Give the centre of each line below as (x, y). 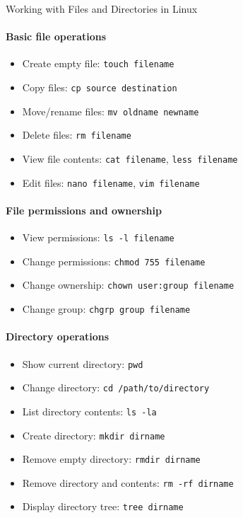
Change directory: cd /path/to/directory (116, 387)
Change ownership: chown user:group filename (128, 285)
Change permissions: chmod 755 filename (114, 261)
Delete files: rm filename (77, 135)
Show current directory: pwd (83, 363)
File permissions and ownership (84, 210)
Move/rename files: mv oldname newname (111, 111)
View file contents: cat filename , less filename (130, 159)
